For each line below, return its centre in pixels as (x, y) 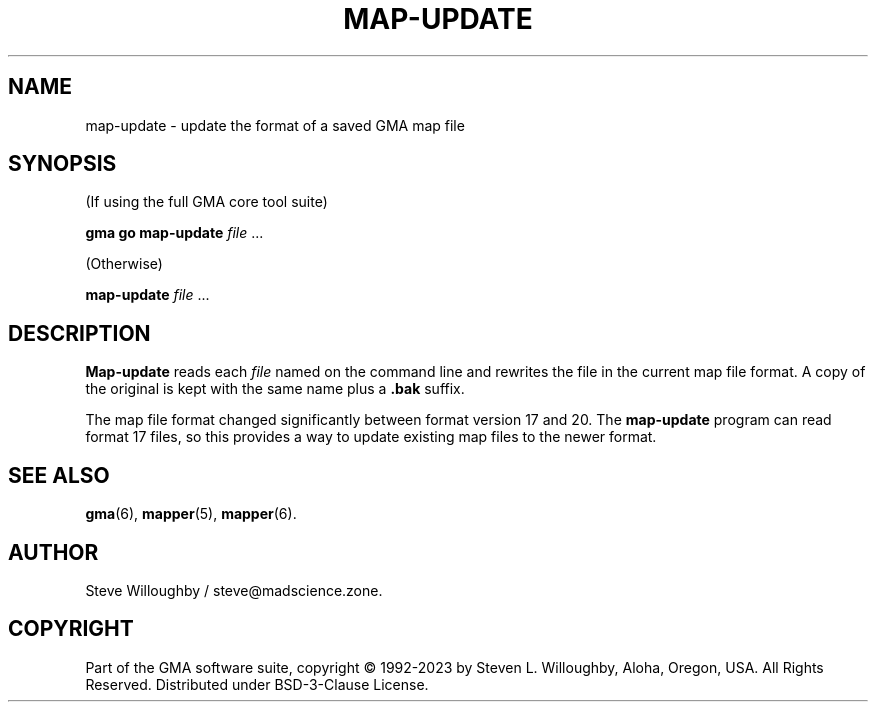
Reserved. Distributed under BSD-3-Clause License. (257, 684)
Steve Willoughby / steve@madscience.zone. (234, 590)
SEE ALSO (59, 475)
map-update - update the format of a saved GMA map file (275, 125)
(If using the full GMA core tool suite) (206, 202)
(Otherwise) (124, 264)
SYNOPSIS (62, 164)
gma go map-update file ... (174, 233)
